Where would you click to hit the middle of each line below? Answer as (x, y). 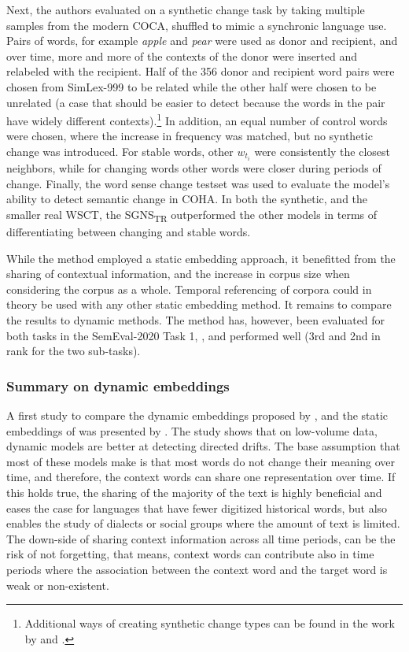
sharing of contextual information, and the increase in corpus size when (178, 274)
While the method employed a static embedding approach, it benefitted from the (201, 258)
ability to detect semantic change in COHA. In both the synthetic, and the (187, 199)
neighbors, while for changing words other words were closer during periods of (194, 168)
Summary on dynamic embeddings (118, 385)
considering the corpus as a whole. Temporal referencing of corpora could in (189, 289)
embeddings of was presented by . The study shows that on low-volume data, (192, 430)
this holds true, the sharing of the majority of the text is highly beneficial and (194, 492)
